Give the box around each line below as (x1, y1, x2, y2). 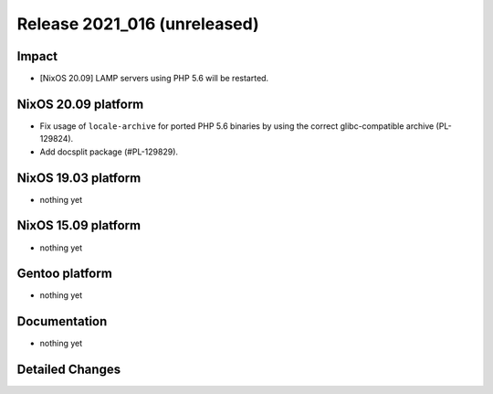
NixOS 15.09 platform (16, 218, 142, 233)
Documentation (16, 314, 108, 329)
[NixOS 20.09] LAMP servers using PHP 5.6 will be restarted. (39, 73, 269, 84)
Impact (16, 48, 58, 64)
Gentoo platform (16, 266, 113, 282)
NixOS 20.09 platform (16, 96, 144, 112)
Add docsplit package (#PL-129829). (39, 146, 178, 157)
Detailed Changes (16, 362, 121, 378)
